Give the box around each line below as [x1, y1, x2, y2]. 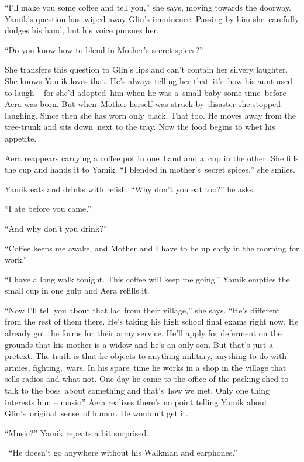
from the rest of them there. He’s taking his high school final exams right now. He [5, 315, 299, 327]
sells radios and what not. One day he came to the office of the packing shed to [5, 373, 289, 385]
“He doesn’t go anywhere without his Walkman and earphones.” [8, 446, 237, 458]
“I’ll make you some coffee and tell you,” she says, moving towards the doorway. [5, 1, 291, 13]
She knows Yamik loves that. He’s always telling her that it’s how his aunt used [5, 74, 293, 87]
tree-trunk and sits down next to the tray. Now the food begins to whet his [5, 120, 275, 133]
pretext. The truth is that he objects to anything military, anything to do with [5, 350, 287, 362]
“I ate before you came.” [5, 202, 91, 215]
